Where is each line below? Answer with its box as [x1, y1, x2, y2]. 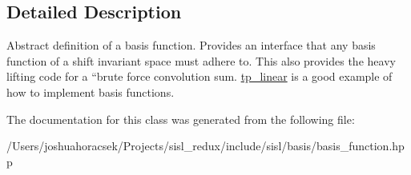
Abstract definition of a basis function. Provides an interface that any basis [6, 37, 376, 54]
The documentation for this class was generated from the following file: [6, 110, 355, 127]
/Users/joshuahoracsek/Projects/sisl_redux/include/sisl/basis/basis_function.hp [6, 137, 405, 154]
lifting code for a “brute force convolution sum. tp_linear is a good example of [6, 68, 393, 85]
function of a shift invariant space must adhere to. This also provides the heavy [6, 52, 396, 69]
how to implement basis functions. [6, 83, 175, 100]
